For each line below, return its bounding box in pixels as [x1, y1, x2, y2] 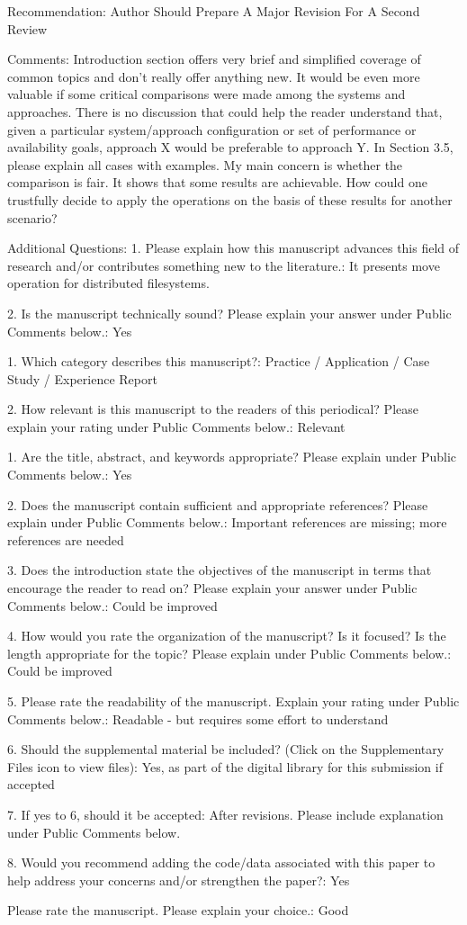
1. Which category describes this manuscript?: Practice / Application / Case [7, 352, 430, 371]
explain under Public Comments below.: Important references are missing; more [7, 513, 447, 532]
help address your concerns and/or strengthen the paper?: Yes [7, 870, 350, 889]
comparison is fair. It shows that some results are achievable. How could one [7, 173, 427, 192]
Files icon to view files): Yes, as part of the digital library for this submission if [7, 757, 443, 776]
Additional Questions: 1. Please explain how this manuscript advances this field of [7, 238, 460, 257]
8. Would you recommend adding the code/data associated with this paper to [7, 853, 436, 872]
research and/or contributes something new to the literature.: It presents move [7, 256, 440, 274]
